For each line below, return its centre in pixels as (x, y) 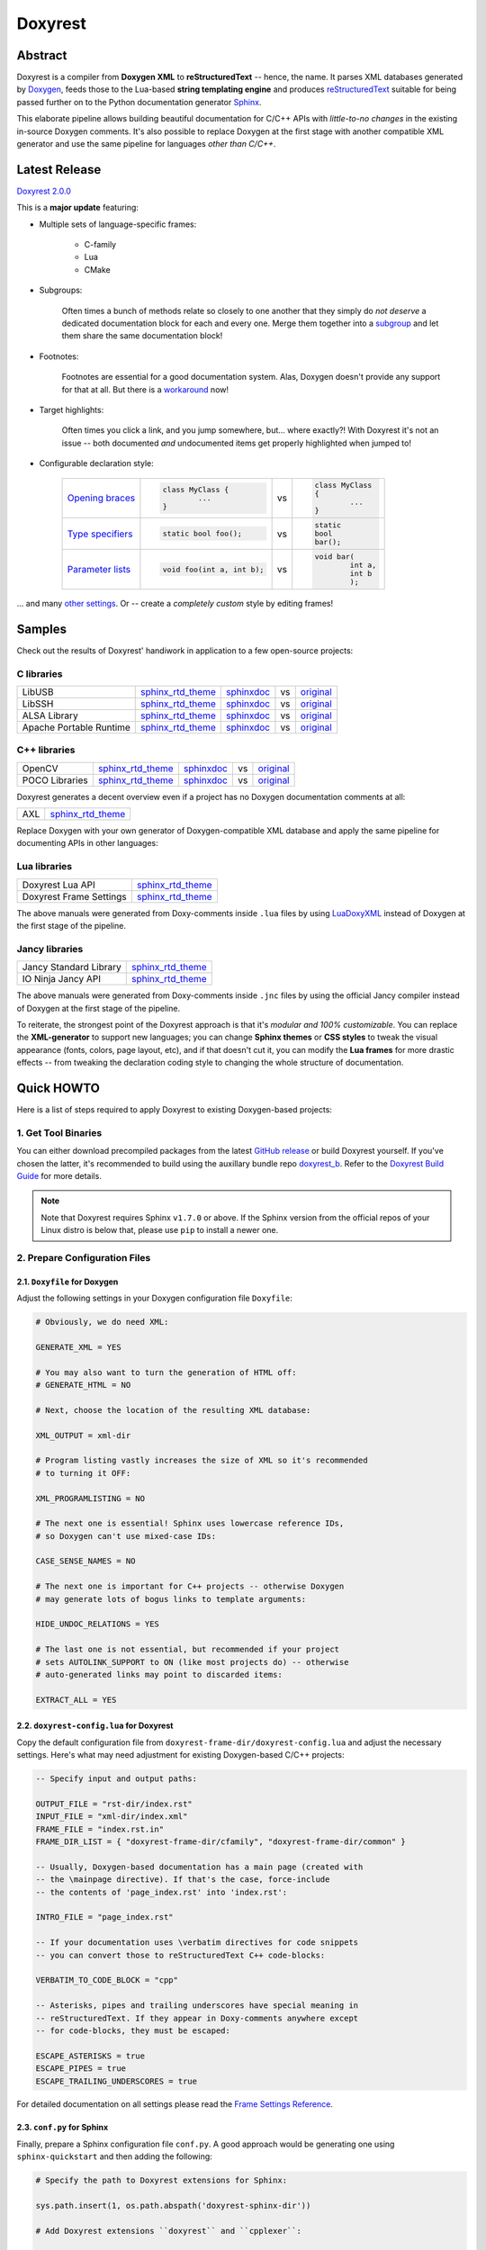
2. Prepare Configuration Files (84, 1257)
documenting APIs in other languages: (88, 843)
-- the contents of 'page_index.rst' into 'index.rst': (162, 1892)
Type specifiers (100, 534)
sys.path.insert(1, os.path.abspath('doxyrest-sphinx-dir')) (173, 2206)
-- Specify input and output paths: (117, 1779)
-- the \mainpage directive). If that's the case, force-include (183, 1880)
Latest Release (59, 170)
